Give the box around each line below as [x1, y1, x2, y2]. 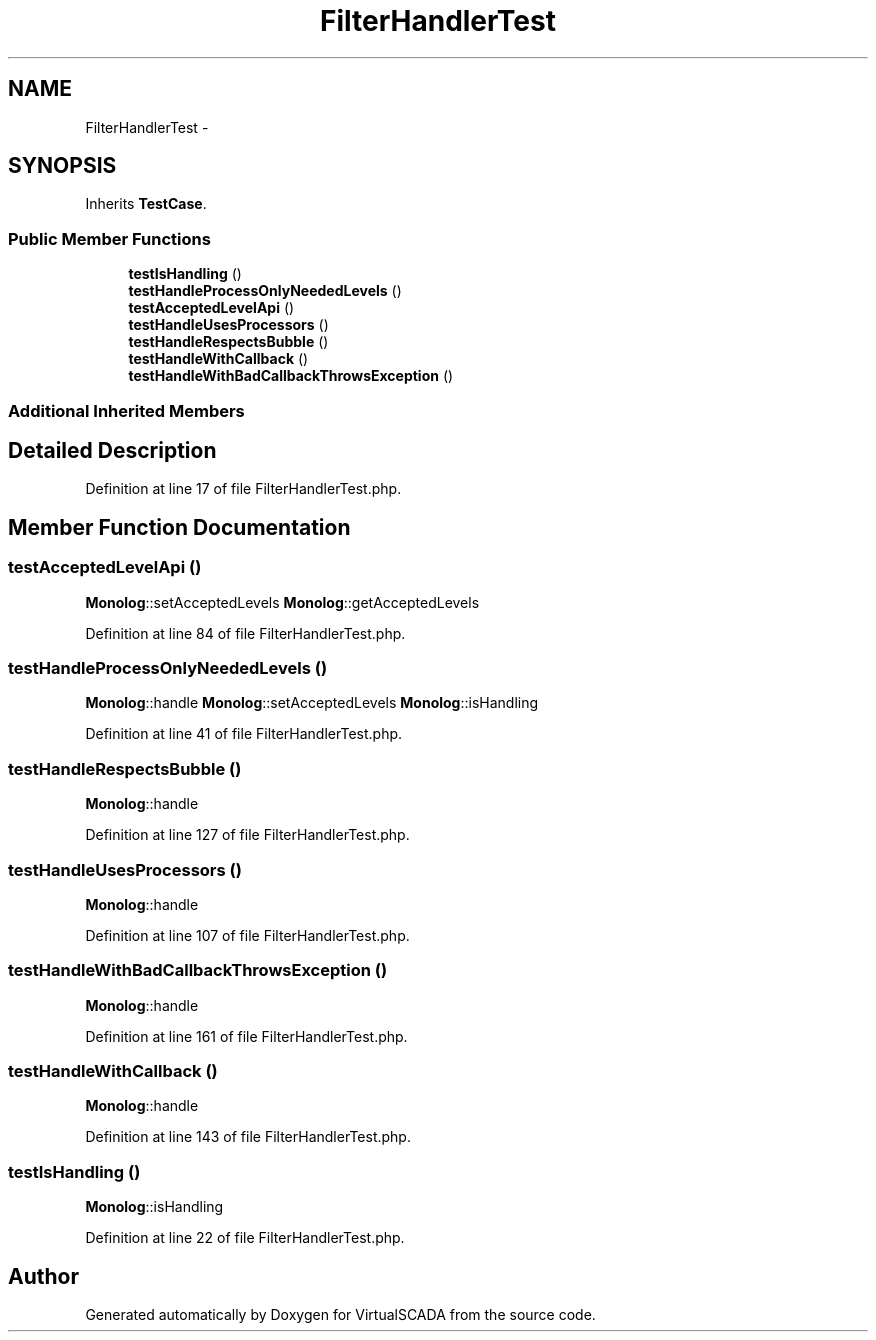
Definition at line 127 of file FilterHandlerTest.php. [85, 826, 410, 844]
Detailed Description [8, 437, 217, 463]
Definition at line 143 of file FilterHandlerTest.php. [85, 1128, 411, 1146]
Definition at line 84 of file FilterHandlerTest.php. [85, 624, 406, 642]
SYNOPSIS [8, 153, 117, 179]
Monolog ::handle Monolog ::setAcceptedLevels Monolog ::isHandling [85, 694, 539, 712]
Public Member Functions [8, 228, 211, 249]
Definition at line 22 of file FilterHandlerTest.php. [85, 1229, 405, 1247]
